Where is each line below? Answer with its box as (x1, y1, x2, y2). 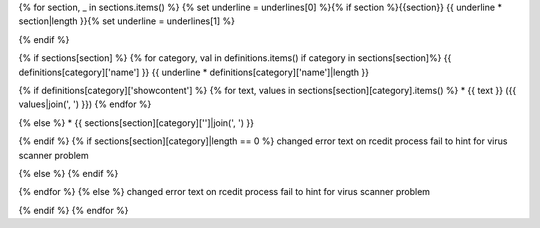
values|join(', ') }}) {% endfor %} (18, 98, 152, 110)
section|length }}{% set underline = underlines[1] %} (18, 15, 235, 27)
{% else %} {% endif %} (18, 167, 119, 179)
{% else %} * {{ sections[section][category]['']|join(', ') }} (18, 116, 255, 129)
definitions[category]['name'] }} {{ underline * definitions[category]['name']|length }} (18, 66, 370, 78)
